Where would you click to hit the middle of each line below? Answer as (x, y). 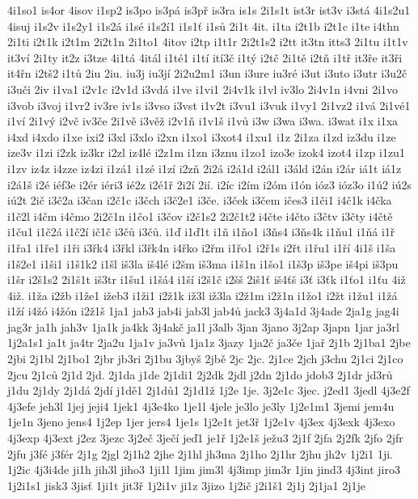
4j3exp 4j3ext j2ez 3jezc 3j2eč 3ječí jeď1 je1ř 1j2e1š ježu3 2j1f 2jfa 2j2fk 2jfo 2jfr (205, 438)
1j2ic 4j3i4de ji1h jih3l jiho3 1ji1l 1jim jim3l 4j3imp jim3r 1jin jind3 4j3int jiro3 (204, 469)
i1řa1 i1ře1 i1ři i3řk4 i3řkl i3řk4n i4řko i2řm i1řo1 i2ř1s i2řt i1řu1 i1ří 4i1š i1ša (202, 247)
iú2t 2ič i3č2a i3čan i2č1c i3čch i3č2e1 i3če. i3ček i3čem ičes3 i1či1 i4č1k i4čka (200, 200)
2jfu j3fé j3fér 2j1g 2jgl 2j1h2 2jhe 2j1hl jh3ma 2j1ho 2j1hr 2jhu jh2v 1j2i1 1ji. (200, 453)
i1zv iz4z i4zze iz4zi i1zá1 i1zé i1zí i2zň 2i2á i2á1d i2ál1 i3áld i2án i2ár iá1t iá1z (205, 168)
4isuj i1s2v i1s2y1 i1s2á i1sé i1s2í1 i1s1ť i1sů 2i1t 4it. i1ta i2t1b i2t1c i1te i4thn (203, 25)
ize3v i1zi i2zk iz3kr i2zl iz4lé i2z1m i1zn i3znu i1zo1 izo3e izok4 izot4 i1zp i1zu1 (206, 152)
